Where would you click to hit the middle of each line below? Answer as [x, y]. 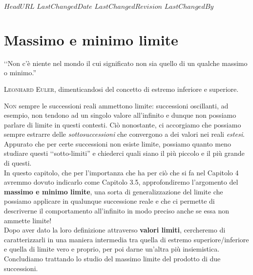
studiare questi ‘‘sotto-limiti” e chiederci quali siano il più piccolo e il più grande [124, 153]
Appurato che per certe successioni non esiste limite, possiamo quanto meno [117, 143]
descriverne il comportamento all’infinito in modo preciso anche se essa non [116, 211]
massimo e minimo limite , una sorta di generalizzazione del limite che [114, 191]
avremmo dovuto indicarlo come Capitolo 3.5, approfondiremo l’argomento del [121, 182]
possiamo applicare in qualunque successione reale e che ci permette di [109, 201]
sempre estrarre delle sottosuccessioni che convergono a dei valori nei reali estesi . [124, 134]
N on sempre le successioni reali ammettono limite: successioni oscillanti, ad [116, 105]
